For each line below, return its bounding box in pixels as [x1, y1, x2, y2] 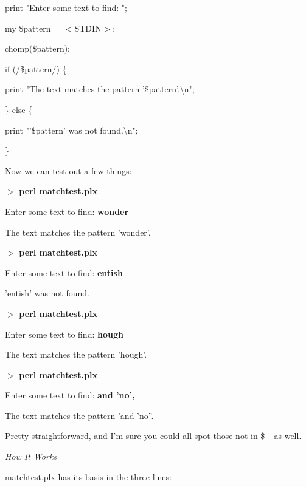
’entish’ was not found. [5, 287, 90, 299]
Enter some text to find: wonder [5, 205, 129, 217]
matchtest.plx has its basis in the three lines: [5, 470, 172, 483]
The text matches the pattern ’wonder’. [5, 225, 151, 238]
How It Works [5, 450, 57, 463]
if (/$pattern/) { [5, 62, 67, 75]
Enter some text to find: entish [5, 266, 123, 279]
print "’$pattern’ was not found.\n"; [5, 123, 138, 136]
